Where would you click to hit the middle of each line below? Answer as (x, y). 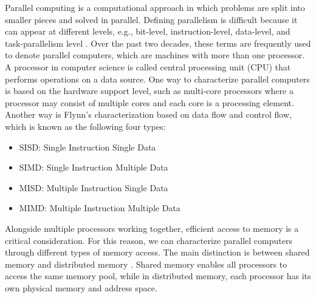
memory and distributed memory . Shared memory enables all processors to (146, 264)
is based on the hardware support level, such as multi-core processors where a (149, 91)
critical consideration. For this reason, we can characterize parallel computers (149, 240)
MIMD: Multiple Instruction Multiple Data (100, 208)
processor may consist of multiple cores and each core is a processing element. (149, 102)
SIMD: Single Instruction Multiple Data (94, 167)
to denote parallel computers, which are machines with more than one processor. (155, 55)
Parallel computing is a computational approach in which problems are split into (155, 7)
